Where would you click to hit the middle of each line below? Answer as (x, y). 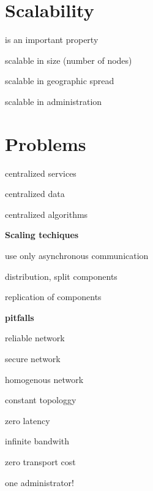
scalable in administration (54, 101)
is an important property (52, 40)
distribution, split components (61, 276)
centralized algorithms (47, 214)
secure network (33, 358)
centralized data (35, 194)
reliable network (35, 338)
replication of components (53, 297)
